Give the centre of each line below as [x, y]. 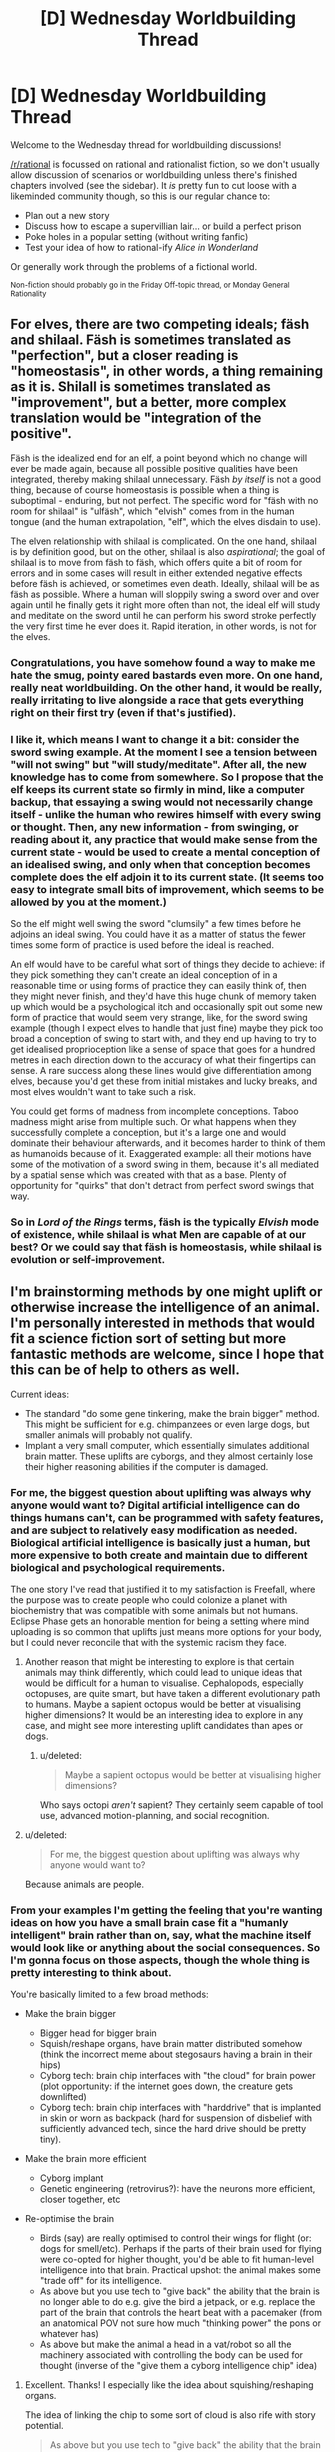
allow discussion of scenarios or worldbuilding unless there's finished [154, 174]
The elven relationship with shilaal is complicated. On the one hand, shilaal [163, 541]
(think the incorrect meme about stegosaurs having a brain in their [176, 2054]
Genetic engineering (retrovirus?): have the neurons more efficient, [177, 2189]
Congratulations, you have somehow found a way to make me [163, 662]
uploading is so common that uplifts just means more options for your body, [166, 1631]
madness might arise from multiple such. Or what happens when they [153, 1121]
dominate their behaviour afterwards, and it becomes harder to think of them [168, 1143]
